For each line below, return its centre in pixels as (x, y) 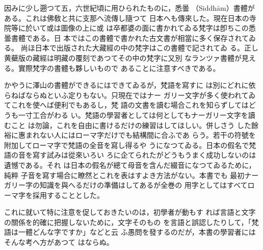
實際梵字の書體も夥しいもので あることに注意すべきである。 (119, 68)
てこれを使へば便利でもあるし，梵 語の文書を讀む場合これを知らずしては (126, 105)
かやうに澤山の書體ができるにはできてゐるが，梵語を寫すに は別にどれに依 (130, 85)
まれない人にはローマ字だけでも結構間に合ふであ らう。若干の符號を (140, 135)
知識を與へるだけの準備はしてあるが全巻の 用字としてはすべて (143, 185)
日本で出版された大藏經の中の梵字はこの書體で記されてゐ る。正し (147, 48)
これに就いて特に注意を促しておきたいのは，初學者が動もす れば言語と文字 (130, 212)
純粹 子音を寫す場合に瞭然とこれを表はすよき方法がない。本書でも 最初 (124, 175)
